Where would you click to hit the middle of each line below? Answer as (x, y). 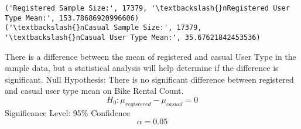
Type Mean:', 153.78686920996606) (72, 18)
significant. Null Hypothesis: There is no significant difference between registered (149, 79)
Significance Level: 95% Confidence (68, 112)
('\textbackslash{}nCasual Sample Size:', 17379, (103, 28)
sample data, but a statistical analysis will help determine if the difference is (142, 68)
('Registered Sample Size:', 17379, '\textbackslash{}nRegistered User (147, 8)
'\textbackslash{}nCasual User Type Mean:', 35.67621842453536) (133, 37)
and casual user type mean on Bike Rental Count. (94, 91)
